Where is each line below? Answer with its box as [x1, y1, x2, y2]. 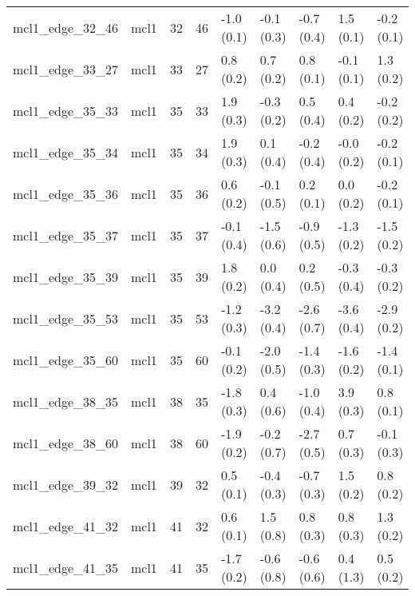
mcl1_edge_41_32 [13, 516, 118, 535]
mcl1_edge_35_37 [13, 225, 118, 244]
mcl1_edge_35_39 [13, 267, 118, 286]
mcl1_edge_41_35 [13, 558, 118, 577]
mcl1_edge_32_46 [13, 18, 118, 37]
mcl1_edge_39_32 [13, 475, 118, 494]
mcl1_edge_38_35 [13, 391, 118, 411]
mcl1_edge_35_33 [13, 101, 118, 120]
